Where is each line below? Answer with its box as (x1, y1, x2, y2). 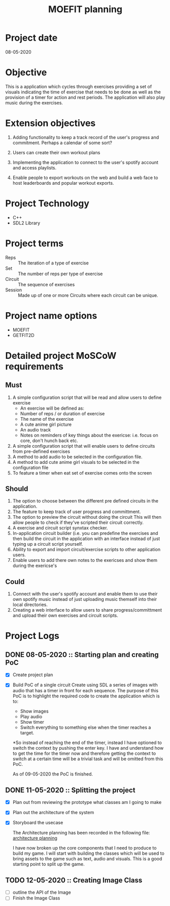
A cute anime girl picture (20, 421, 72, 427)
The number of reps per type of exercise (18, 271, 103, 277)
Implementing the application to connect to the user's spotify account (12, 159, 159, 165)
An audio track (20, 426, 51, 432)
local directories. (12, 601, 48, 608)
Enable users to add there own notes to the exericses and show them (12, 557, 157, 563)
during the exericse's (12, 562, 57, 569)
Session (5, 287, 22, 293)
